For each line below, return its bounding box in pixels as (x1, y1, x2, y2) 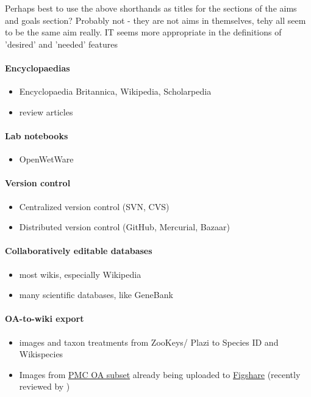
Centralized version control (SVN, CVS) (19, 200, 170, 213)
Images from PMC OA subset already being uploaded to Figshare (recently (19, 368, 301, 381)
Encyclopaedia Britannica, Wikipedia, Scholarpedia (19, 85, 212, 98)
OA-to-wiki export (5, 312, 84, 325)
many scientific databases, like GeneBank (19, 288, 173, 301)
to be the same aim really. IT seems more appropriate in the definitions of (5, 26, 282, 38)
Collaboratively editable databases (5, 244, 152, 257)
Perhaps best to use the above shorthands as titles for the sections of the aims (5, 2, 297, 14)
